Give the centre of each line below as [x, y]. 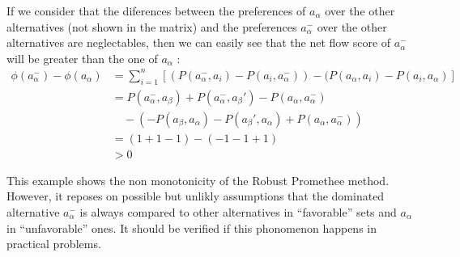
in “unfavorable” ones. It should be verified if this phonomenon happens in [192, 228]
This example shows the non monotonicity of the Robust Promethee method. [198, 180]
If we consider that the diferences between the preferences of [156, 11]
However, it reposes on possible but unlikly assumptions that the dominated [196, 196]
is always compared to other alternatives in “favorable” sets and [238, 212]
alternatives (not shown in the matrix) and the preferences [152, 26]
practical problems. [54, 244]
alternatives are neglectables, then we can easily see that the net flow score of [199, 42]
